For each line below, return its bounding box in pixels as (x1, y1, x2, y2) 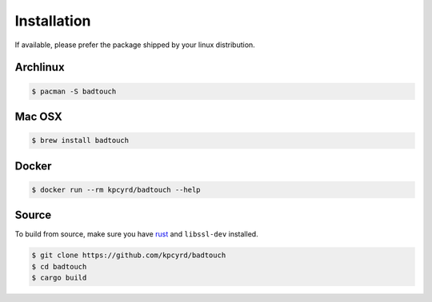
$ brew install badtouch (31, 136, 130, 145)
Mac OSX (14, 109, 63, 123)
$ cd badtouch (31, 262, 87, 271)
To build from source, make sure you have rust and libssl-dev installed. (14, 229, 259, 239)
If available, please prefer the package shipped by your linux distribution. (14, 40, 255, 50)
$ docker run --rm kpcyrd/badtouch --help (31, 185, 201, 194)
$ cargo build (31, 273, 87, 282)
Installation (14, 12, 91, 30)
